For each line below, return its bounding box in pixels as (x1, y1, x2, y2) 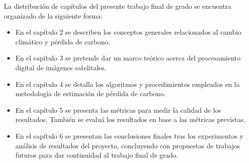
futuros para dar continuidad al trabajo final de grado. (15, 150, 178, 160)
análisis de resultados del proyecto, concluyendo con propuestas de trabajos (15, 140, 240, 150)
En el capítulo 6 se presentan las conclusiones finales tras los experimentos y (15, 130, 244, 141)
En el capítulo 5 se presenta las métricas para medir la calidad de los (15, 104, 221, 115)
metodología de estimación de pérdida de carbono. (15, 88, 166, 99)
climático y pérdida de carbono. (15, 36, 110, 46)
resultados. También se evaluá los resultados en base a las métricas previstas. (15, 114, 246, 124)
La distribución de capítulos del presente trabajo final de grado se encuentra (4, 1, 231, 11)
